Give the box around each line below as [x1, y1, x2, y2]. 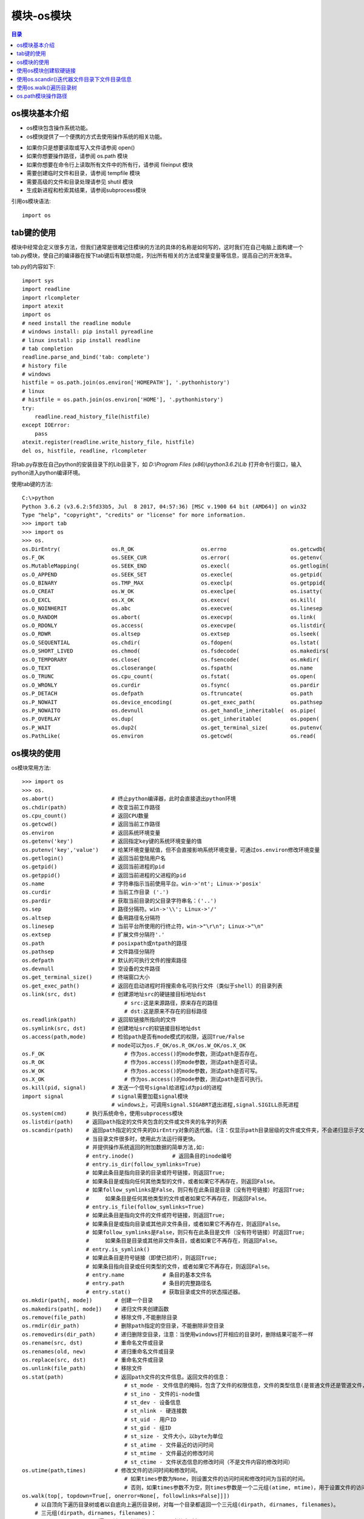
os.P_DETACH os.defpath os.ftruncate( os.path [22, 690, 314, 697]
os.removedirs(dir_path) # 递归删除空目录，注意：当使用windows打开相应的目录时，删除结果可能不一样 [22, 1331, 314, 1338]
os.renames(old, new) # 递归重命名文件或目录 [22, 1348, 175, 1355]
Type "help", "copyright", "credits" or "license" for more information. [22, 511, 246, 518]
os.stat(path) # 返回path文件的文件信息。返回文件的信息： [22, 1373, 230, 1380]
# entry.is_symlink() [86, 1246, 150, 1253]
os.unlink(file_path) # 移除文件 [22, 1365, 143, 1372]
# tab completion [22, 345, 73, 352]
